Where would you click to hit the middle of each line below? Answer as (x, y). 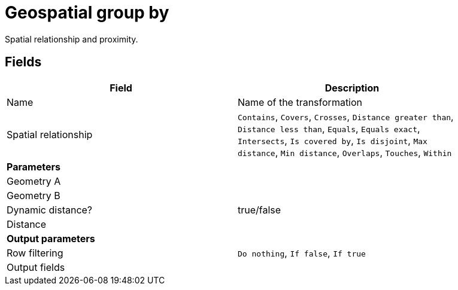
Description (352, 88)
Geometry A (34, 181)
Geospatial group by (87, 13)
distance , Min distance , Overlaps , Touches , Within (345, 152)
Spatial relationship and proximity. (72, 39)
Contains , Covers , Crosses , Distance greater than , (346, 116)
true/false (260, 210)
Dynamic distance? (50, 210)
